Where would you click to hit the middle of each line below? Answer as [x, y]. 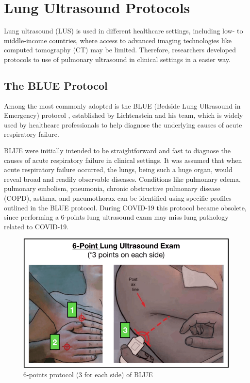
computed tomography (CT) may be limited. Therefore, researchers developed [120, 50]
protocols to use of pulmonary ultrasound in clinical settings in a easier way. [117, 59]
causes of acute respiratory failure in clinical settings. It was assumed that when [123, 160]
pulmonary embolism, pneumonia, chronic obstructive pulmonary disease [112, 188]
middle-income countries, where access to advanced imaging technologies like [118, 40]
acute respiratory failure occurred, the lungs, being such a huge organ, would [118, 169]
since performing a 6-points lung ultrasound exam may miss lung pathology [116, 217]
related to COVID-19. [36, 226]
